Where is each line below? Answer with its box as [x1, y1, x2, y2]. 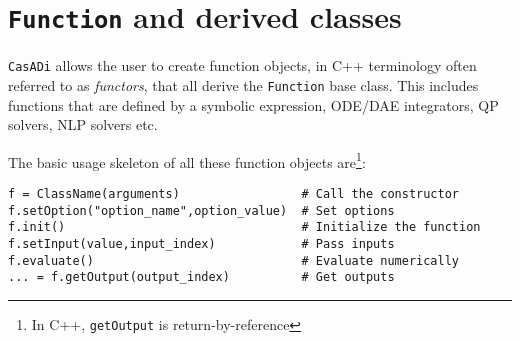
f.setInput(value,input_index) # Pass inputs [8, 236, 395, 251]
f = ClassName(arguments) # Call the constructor [8, 187, 460, 201]
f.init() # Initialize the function [8, 220, 481, 235]
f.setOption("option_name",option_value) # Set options [8, 203, 395, 218]
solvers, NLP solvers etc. [8, 114, 158, 135]
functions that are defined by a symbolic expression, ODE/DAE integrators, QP [8, 94, 499, 115]
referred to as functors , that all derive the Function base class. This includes [8, 74, 479, 95]
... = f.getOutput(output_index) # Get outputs [8, 270, 395, 285]
